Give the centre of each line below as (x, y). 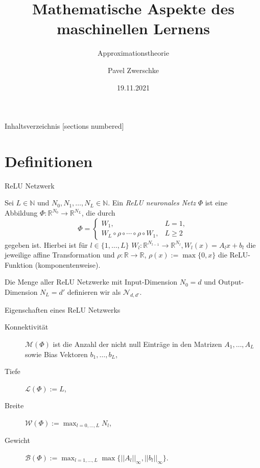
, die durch (98, 213)
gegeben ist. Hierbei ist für (46, 244)
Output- (231, 282)
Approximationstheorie (133, 53)
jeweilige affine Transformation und (60, 255)
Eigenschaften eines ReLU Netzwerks (63, 309)
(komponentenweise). (68, 264)
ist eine (216, 203)
